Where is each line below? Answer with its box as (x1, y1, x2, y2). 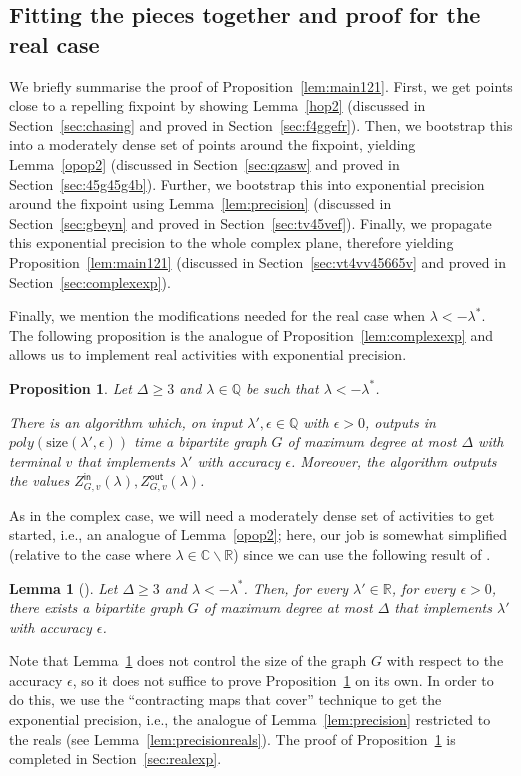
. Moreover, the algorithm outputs (290, 450, 497, 471)
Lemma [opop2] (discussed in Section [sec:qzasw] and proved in (9, 153, 400, 174)
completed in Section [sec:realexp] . (9, 748, 222, 769)
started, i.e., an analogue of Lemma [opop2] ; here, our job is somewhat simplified (9, 524, 508, 545)
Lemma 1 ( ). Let (9, 577, 118, 598)
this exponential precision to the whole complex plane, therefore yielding (9, 232, 454, 253)
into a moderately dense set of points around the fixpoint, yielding (9, 134, 416, 155)
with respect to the (386, 650, 504, 671)
